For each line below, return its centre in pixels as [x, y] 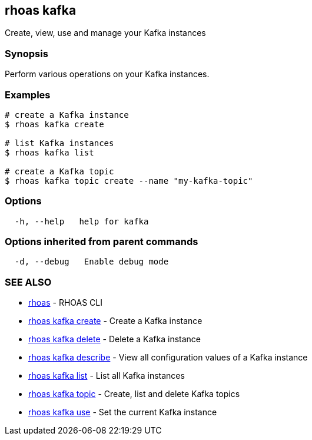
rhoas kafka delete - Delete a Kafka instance [114, 339]
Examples [28, 95]
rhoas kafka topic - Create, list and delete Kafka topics [134, 394]
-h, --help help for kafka [82, 221]
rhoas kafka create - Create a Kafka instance [115, 321]
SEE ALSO [28, 282]
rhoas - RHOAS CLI [65, 303]
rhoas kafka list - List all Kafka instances [107, 376]
